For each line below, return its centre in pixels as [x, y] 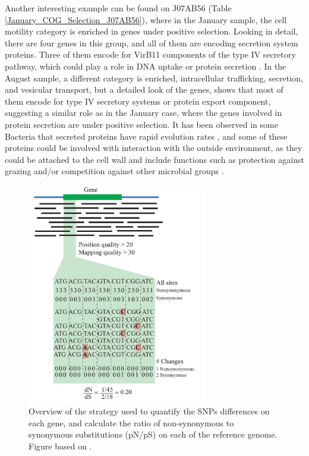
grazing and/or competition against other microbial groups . [114, 171]
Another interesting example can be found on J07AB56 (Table [118, 8]
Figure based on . [60, 446]
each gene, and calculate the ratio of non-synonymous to [131, 422]
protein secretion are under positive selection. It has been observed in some [141, 124]
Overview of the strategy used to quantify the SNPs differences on [149, 411]
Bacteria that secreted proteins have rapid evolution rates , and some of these [146, 136]
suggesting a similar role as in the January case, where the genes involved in [144, 113]
